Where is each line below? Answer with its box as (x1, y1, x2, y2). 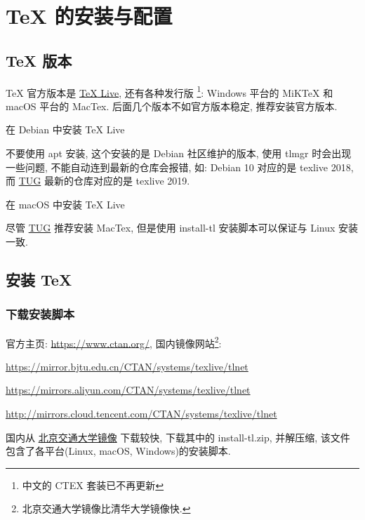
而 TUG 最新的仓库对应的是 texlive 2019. (6, 173, 190, 188)
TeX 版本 (6, 49, 72, 71)
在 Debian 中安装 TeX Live (6, 122, 125, 137)
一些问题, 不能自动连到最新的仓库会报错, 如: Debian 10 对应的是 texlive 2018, (6, 159, 354, 174)
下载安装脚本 (6, 305, 75, 323)
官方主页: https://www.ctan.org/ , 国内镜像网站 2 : (6, 333, 222, 350)
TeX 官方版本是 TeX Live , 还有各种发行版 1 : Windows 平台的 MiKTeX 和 (6, 83, 333, 100)
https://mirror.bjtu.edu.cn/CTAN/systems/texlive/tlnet (6, 359, 248, 373)
